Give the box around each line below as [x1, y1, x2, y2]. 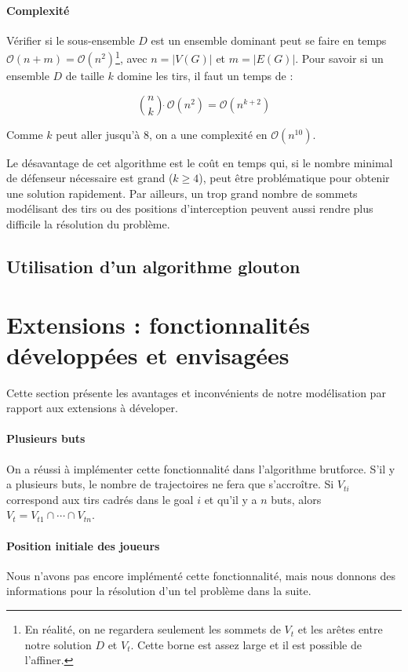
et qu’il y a [204, 491, 257, 507]
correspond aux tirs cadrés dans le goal [6, 491, 194, 507]
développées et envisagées [6, 338, 290, 371]
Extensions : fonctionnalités [6, 308, 311, 340]
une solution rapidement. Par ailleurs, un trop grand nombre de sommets [6, 184, 358, 201]
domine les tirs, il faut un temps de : [117, 68, 293, 84]
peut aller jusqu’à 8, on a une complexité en [56, 126, 268, 142]
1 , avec [115, 48, 148, 67]
